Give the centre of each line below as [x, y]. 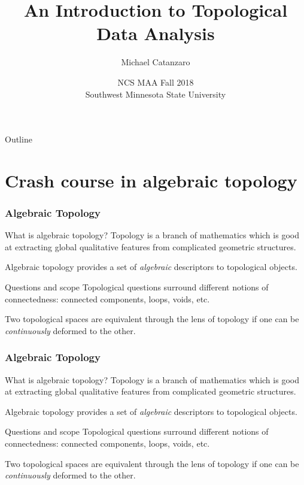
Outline [19, 139]
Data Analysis [156, 33]
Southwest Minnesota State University [156, 94]
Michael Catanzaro [156, 62]
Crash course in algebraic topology [151, 180]
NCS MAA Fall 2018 [156, 82]
